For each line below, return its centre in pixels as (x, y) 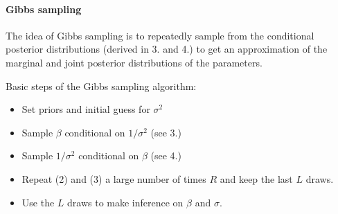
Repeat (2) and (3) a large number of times (114, 178)
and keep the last (256, 178)
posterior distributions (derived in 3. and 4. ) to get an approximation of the (167, 49)
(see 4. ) (166, 155)
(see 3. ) (166, 132)
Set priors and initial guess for (86, 109)
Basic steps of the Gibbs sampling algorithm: (101, 86)
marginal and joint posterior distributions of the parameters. (134, 62)
